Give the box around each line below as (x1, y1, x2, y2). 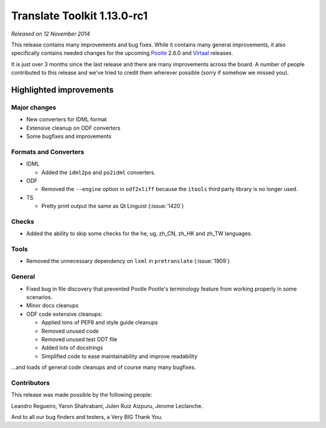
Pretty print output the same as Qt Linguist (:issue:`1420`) (41, 203, 184, 210)
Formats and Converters (11, 148, 85, 156)
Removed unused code (41, 327, 99, 335)
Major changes (11, 103, 57, 112)
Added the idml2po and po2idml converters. (41, 169, 156, 176)
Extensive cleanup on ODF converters (26, 124, 121, 131)
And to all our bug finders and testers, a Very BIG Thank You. (11, 414, 163, 420)
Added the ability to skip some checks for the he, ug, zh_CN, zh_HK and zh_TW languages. (26, 230, 253, 238)
